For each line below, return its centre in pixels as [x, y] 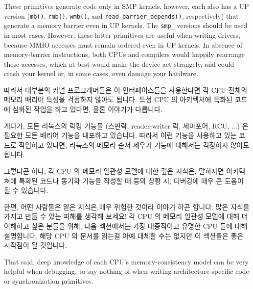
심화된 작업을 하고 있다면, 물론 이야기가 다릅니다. [87, 109]
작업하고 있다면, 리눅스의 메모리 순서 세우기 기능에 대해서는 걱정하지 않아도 [134, 144]
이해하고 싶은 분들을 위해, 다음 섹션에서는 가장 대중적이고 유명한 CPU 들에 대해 [126, 226]
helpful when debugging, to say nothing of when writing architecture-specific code [126, 271]
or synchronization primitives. [49, 280]
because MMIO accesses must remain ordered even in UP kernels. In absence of [123, 44]
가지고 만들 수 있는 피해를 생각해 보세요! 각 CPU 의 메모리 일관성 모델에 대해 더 [126, 216]
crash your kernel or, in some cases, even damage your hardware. [101, 73]
